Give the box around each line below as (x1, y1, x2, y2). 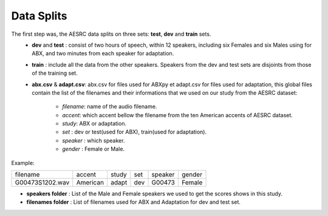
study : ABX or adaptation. (62, 120, 127, 127)
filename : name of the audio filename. (62, 103, 157, 110)
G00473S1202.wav (15, 178, 70, 187)
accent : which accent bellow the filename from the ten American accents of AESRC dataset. (62, 111, 293, 118)
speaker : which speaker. (62, 137, 125, 144)
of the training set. (32, 70, 78, 77)
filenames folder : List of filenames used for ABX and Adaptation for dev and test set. (26, 198, 241, 206)
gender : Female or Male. (62, 146, 125, 153)
